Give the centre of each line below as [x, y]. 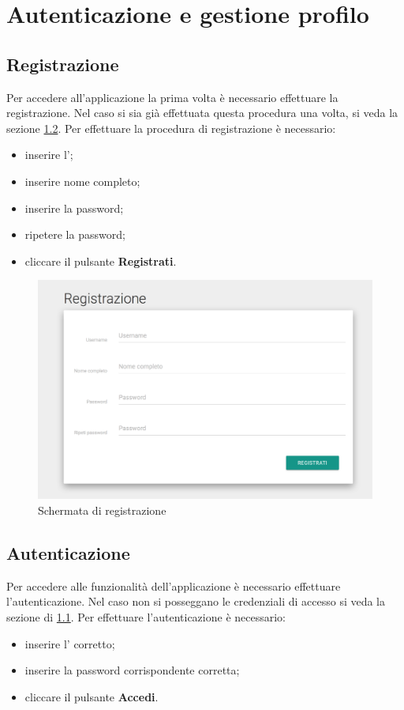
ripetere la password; [75, 234]
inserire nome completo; [82, 181]
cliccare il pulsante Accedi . [92, 696]
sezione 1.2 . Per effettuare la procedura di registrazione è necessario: [171, 128]
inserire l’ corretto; [70, 643]
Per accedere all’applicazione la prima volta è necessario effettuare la [172, 97]
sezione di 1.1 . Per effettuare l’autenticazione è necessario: [146, 616]
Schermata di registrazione [102, 510]
